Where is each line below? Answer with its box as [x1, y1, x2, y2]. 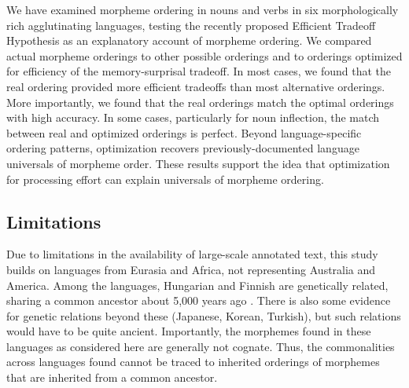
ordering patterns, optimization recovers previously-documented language [6, 140, 359, 156]
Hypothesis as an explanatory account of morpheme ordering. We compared [6, 32, 372, 49]
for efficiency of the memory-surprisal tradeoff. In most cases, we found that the [6, 63, 391, 79]
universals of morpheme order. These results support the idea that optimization [6, 155, 390, 171]
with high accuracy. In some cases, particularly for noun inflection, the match [6, 109, 380, 126]
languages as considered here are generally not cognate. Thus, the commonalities [6, 338, 395, 354]
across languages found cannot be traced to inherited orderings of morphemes [6, 353, 380, 370]
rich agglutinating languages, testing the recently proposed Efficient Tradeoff [6, 16, 376, 33]
